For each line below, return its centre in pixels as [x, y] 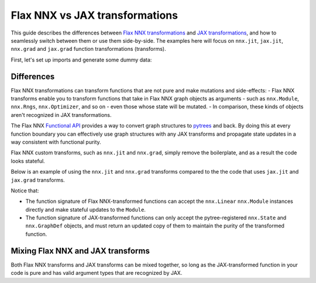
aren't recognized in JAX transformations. [61, 115]
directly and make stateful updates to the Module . [86, 209]
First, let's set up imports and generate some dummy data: [81, 60]
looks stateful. [28, 161]
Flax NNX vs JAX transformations [95, 15]
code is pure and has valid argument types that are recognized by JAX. [97, 273]
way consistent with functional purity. [56, 142]
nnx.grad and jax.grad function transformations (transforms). [88, 49]
